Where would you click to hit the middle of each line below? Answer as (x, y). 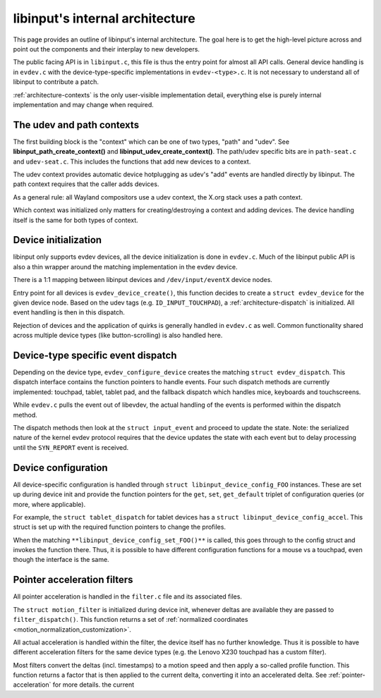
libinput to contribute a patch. (56, 82)
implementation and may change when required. (84, 104)
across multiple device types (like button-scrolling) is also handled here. (118, 336)
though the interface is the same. (61, 560)
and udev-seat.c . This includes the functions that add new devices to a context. (132, 161)
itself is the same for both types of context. (76, 220)
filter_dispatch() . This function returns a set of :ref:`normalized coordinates (131, 620)
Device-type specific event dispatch (95, 355)
